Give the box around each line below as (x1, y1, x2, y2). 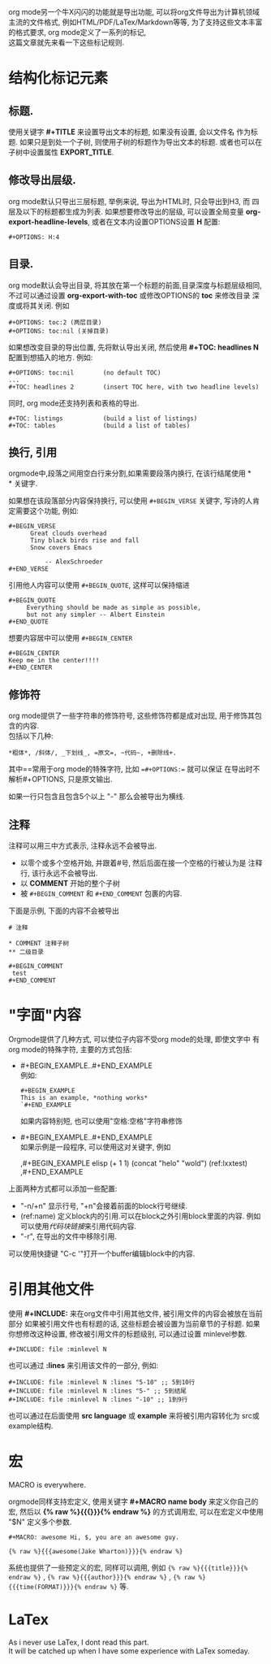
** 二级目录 (8, 948, 45, 957)
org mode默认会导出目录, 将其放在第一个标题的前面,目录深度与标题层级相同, (8, 280, 262, 290)
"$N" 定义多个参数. (8, 1517, 72, 1527)
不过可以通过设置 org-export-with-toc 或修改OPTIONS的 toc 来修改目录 (8, 290, 251, 300)
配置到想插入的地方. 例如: (8, 352, 93, 362)
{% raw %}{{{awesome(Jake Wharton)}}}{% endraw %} (8, 1547, 183, 1555)
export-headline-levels (8, 216, 88, 226)
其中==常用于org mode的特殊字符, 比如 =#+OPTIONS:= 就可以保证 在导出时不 (8, 764, 260, 774)
